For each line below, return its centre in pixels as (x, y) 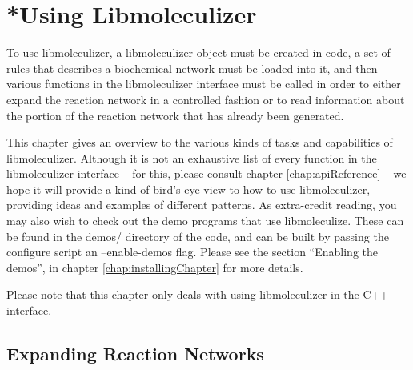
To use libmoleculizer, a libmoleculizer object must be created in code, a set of (198, 52)
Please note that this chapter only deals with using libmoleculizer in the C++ (198, 294)
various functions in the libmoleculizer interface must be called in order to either (204, 84)
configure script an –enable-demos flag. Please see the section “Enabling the (192, 252)
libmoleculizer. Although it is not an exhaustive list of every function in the (192, 157)
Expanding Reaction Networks (135, 354)
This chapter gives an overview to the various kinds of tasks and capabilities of (200, 142)
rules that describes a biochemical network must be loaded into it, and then (192, 68)
